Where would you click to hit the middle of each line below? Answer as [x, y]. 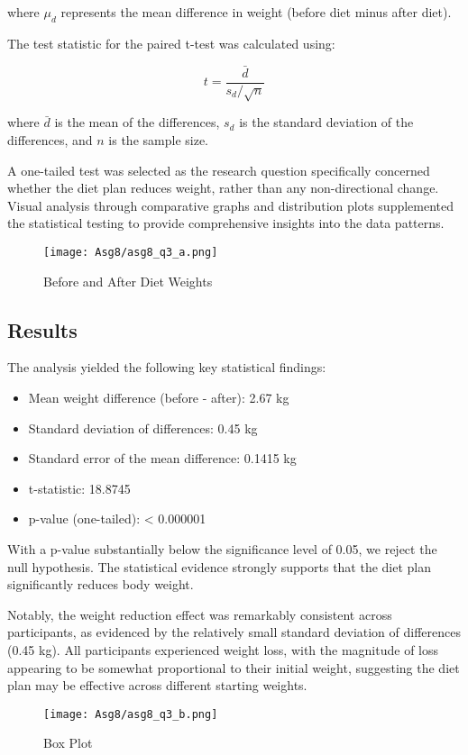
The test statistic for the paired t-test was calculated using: [171, 43]
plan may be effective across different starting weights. [157, 685]
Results [42, 329]
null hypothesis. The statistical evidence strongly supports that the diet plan [220, 566]
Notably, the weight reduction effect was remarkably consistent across [200, 614]
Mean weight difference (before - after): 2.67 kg [159, 398]
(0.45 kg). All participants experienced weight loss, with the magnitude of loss [223, 649]
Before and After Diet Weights [128, 281]
